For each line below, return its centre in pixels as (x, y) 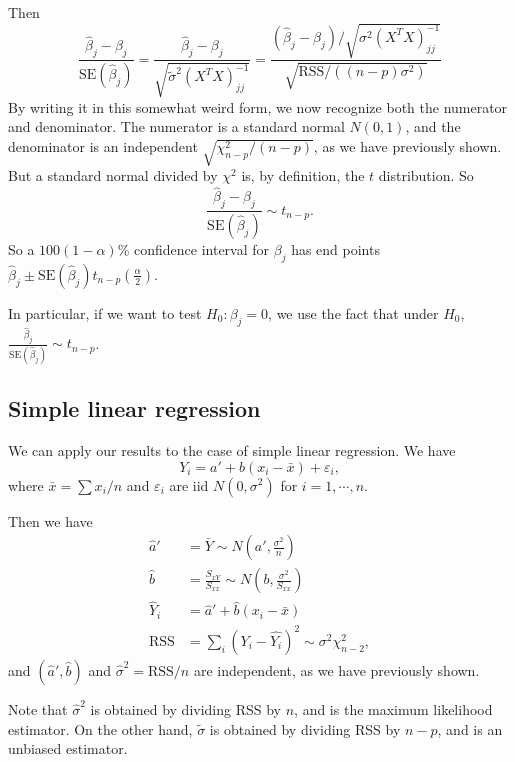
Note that (38, 708)
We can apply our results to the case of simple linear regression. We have (232, 449)
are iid (189, 484)
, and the (433, 126)
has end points (335, 248)
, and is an (470, 728)
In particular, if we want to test (105, 312)
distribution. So (426, 175)
